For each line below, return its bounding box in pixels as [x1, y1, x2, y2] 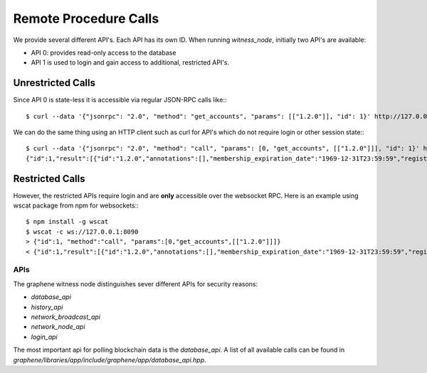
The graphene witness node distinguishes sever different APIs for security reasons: [13, 279, 258, 288]
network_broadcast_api [31, 313, 101, 321]
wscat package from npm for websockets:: [13, 201, 139, 210]
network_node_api [31, 323, 85, 331]
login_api [31, 333, 58, 341]
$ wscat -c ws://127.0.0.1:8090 [26, 227, 139, 236]
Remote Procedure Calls [13, 11, 159, 26]
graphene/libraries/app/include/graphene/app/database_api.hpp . [13, 355, 206, 364]
